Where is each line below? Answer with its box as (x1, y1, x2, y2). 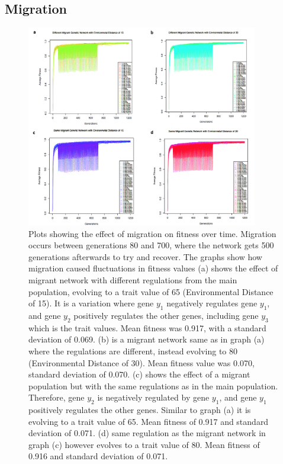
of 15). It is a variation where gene (28, 297, 154, 309)
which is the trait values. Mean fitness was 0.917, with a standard (28, 321, 266, 334)
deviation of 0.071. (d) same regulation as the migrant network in (28, 427, 266, 439)
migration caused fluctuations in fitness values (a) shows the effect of (28, 262, 278, 274)
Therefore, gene (28, 391, 85, 404)
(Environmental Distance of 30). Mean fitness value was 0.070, (28, 356, 255, 369)
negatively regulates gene (166, 297, 258, 309)
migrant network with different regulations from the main (28, 273, 237, 286)
